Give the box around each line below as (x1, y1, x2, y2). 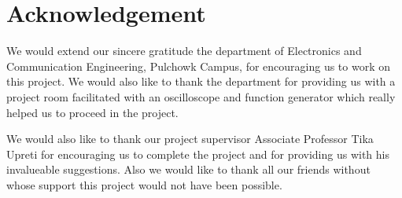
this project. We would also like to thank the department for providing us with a (6, 73, 396, 90)
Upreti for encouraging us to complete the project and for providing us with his (6, 145, 390, 162)
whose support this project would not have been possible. (6, 176, 282, 192)
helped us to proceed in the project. (6, 104, 179, 120)
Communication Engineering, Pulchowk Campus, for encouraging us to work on (6, 57, 391, 74)
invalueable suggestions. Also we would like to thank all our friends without (6, 161, 371, 178)
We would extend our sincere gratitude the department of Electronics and (6, 42, 362, 59)
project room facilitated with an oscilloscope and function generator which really (6, 88, 396, 104)
